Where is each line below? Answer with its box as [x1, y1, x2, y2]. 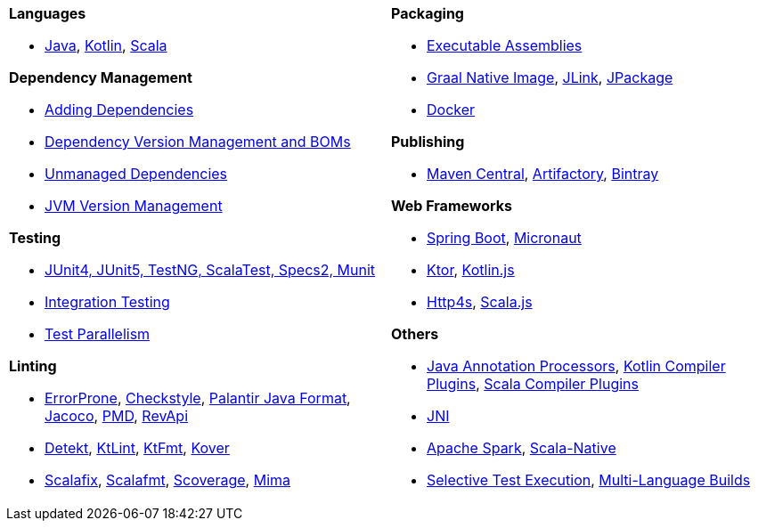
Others [391, 325, 439, 343]
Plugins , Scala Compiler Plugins [427, 375, 639, 393]
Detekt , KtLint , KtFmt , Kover [45, 439, 230, 457]
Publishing [391, 133, 465, 150]
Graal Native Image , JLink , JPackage [427, 69, 673, 86]
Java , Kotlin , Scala [45, 37, 167, 54]
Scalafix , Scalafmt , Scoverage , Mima [45, 471, 291, 489]
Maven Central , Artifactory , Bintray [427, 165, 659, 183]
